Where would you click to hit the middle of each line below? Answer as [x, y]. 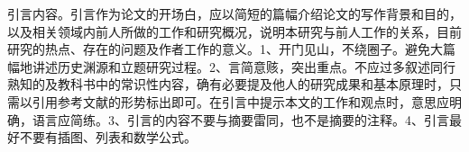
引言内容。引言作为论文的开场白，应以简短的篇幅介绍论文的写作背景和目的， [234, 13]
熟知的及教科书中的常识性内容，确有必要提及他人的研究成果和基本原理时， [228, 84]
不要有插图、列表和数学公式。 [108, 137]
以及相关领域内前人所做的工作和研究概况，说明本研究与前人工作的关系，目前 [234, 31]
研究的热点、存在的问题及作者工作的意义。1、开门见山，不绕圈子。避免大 [225, 49]
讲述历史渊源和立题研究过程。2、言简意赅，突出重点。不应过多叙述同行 [244, 66]
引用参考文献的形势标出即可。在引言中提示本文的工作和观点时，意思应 [240, 101]
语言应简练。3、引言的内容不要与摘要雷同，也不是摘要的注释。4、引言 [240, 119]
